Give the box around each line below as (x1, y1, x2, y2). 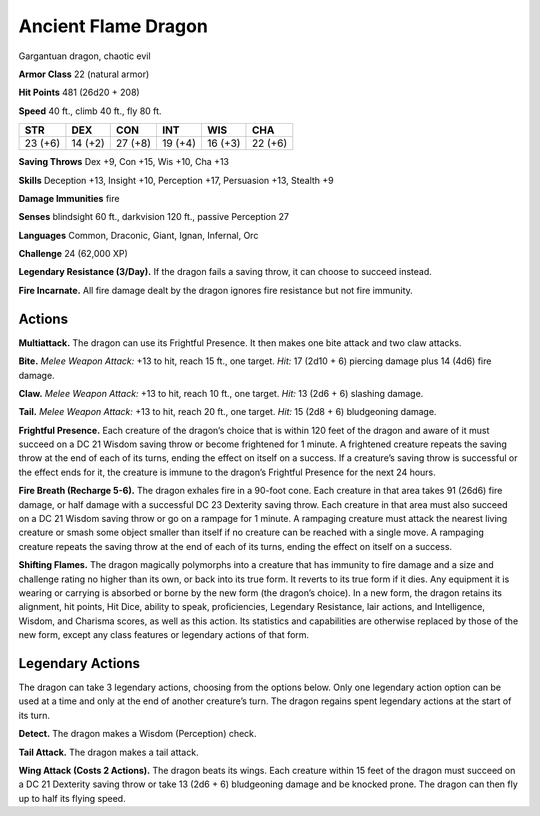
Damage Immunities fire (18, 192, 120, 204)
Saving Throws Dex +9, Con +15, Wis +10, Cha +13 (18, 156, 230, 168)
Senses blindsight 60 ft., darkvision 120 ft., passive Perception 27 (18, 211, 290, 223)
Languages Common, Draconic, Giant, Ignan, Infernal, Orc (18, 229, 259, 241)
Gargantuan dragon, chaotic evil (18, 50, 151, 62)
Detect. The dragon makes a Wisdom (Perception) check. (18, 728, 257, 740)
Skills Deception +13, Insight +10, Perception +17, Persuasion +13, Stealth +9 (18, 174, 334, 186)
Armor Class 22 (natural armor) (18, 68, 150, 80)
